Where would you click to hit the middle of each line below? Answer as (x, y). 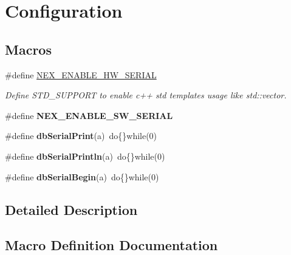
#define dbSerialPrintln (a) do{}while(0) (85, 156)
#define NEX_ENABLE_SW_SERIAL (89, 115)
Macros (28, 49)
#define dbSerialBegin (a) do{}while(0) (82, 176)
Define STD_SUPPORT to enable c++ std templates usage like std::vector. (146, 95)
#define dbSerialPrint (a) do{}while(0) (81, 136)
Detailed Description (71, 209)
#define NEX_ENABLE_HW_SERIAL (81, 74)
